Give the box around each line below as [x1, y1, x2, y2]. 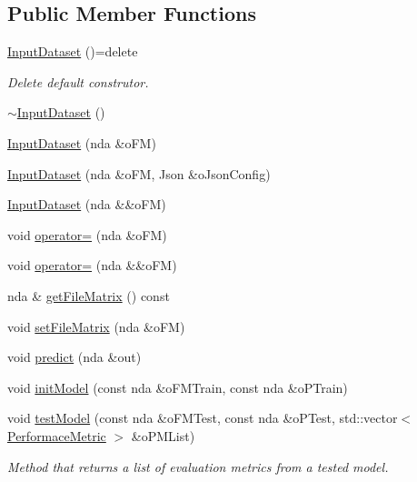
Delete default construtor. [7, 72, 149, 91]
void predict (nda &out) [7, 347, 142, 367]
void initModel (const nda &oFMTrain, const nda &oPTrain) [7, 377, 348, 397]
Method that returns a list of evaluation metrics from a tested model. [7, 457, 389, 476]
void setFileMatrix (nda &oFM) [7, 316, 185, 336]
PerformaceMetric [7, 426, 106, 445]
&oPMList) [131, 426, 195, 445]
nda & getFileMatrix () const [7, 286, 170, 305]
